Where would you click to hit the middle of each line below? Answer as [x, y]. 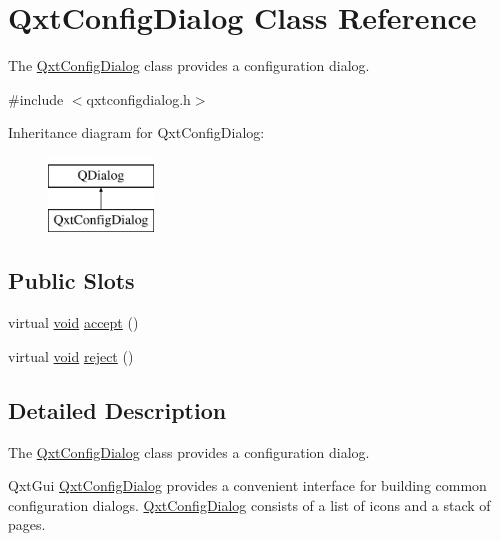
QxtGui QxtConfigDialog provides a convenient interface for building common [247, 485]
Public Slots [71, 280]
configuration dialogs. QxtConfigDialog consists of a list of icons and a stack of [249, 504]
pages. [27, 524]
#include [36, 98]
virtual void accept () [73, 322]
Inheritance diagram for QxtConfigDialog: [136, 132]
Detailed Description [117, 409]
